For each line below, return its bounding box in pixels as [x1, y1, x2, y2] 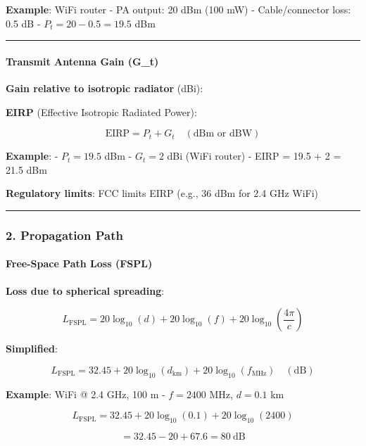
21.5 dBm [6, 162, 47, 177]
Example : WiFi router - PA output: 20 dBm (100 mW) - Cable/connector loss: [6, 2, 351, 16]
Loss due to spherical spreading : [6, 283, 165, 298]
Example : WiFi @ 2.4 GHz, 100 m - [6, 386, 165, 401]
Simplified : [6, 341, 58, 356]
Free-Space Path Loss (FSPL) [6, 256, 153, 271]
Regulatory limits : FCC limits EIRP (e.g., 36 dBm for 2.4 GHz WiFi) [6, 186, 319, 200]
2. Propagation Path [6, 226, 123, 243]
